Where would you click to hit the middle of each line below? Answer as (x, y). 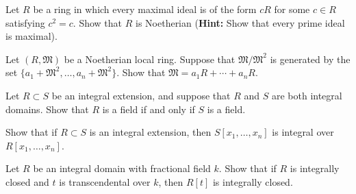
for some (292, 9)
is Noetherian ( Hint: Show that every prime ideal (240, 22)
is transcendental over (105, 181)
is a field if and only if (149, 109)
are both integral (307, 95)
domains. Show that (47, 109)
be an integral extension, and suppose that (141, 95)
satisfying (25, 22)
